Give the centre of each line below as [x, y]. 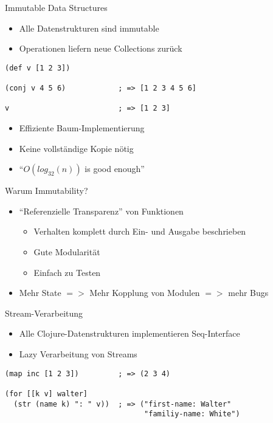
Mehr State [40, 293]
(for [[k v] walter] [47, 394]
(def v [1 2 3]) [38, 68]
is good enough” [115, 169]
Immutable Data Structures [56, 7]
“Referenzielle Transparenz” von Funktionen [101, 211]
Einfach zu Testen [67, 272]
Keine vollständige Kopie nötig [76, 148]
